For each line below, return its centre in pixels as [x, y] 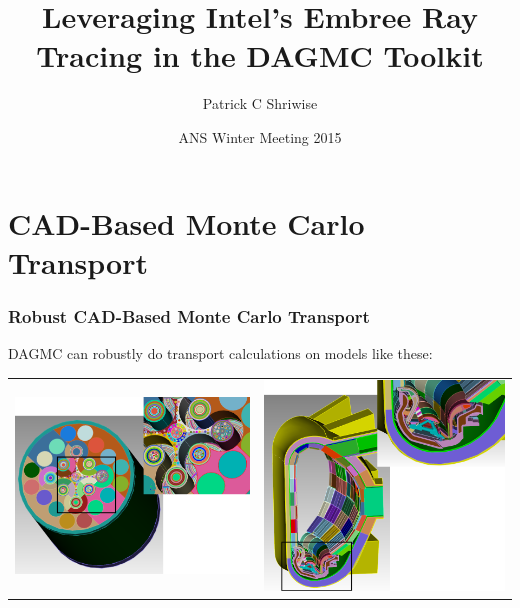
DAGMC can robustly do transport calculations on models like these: [220, 353]
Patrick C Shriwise [260, 103]
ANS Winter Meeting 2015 [260, 136]
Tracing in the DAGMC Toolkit [260, 55]
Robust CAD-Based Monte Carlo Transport [189, 315]
